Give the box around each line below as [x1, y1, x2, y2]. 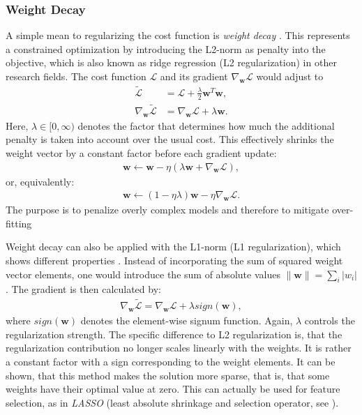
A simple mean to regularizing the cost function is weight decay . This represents [6, 28, 350, 43]
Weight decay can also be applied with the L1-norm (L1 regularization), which [6, 239, 341, 254]
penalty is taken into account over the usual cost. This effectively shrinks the [6, 132, 334, 146]
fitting [6, 216, 32, 230]
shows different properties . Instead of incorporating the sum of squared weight [6, 252, 343, 267]
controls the [304, 313, 355, 328]
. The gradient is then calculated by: [6, 282, 161, 296]
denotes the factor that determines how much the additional [77, 118, 335, 133]
